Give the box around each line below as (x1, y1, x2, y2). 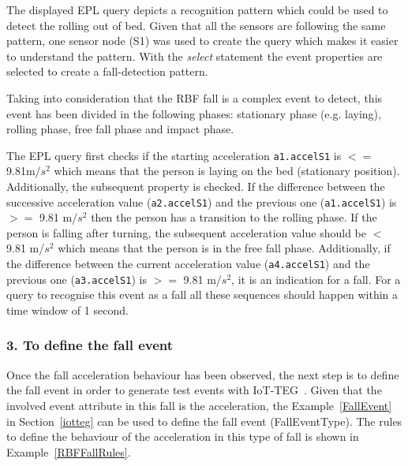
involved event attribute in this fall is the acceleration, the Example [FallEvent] (6, 397, 392, 413)
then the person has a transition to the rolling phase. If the (91, 209, 377, 226)
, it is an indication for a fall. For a (231, 270, 401, 287)
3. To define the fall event (6, 335, 174, 355)
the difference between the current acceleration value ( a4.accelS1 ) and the (6, 255, 370, 272)
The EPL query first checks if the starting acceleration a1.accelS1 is (6, 147, 342, 163)
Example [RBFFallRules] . (6, 443, 131, 460)
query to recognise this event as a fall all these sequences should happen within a (6, 286, 399, 303)
